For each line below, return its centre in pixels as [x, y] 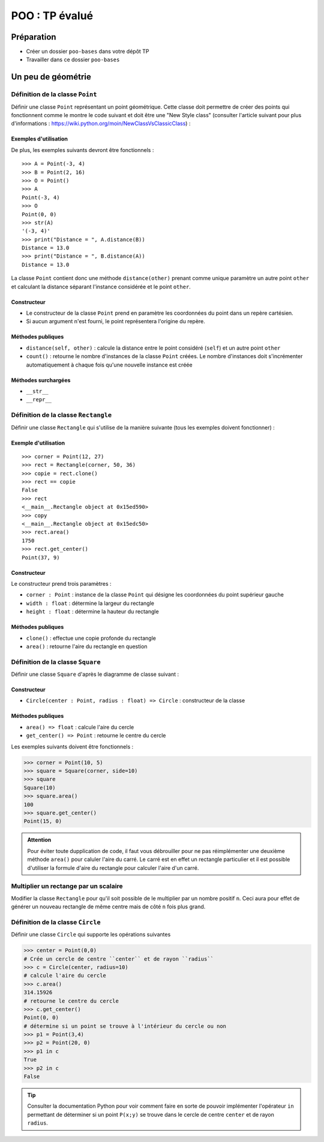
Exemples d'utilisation [40, 139]
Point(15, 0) [43, 821]
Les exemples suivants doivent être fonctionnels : [72, 746]
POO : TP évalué [52, 16]
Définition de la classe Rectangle [61, 415]
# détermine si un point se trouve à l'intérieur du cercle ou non [125, 1026]
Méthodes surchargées [41, 380]
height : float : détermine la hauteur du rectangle [92, 612]
